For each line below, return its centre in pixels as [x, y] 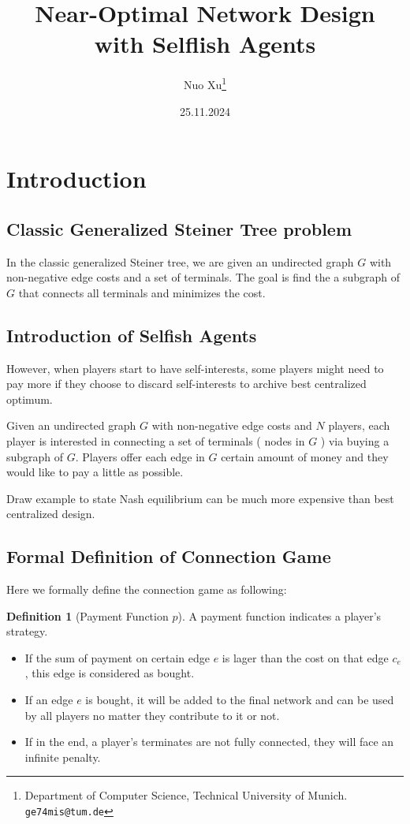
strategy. [27, 631]
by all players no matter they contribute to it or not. [152, 715]
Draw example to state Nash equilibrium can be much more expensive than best [200, 498]
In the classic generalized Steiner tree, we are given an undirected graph [180, 261]
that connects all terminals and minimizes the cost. [142, 292]
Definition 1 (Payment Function [88, 615]
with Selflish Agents [205, 44]
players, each [359, 425]
